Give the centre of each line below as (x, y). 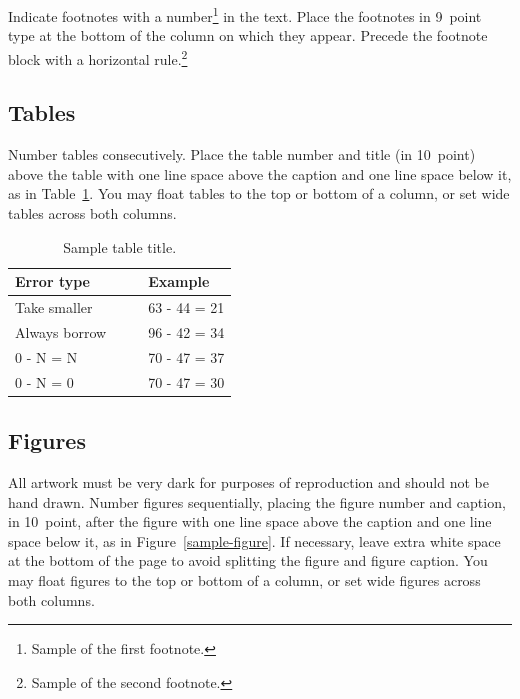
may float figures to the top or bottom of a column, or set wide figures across (244, 579)
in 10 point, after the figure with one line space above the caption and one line (250, 521)
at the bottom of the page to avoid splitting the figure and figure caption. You (248, 560)
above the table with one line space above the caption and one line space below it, (260, 173)
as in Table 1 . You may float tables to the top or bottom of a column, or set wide (259, 193)
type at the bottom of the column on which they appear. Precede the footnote (248, 35)
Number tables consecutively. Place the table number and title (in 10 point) (242, 154)
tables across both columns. (92, 213)
